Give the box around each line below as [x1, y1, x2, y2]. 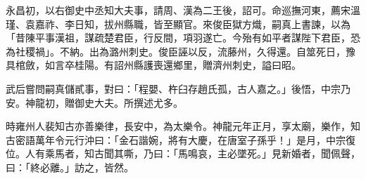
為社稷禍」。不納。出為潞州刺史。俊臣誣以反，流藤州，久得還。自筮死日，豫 [6, 44, 355, 58]
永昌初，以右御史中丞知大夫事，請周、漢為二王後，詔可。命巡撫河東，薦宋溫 [6, 3, 360, 17]
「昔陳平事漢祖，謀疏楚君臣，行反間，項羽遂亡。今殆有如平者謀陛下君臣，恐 [6, 30, 360, 45]
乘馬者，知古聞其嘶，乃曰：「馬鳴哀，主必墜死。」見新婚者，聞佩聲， [44, 146, 360, 161]
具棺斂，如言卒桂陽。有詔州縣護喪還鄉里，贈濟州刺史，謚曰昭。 [6, 58, 301, 72]
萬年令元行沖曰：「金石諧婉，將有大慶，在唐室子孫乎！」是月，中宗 [34, 132, 346, 147]
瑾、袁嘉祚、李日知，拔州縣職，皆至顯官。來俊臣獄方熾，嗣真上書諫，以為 [6, 16, 351, 31]
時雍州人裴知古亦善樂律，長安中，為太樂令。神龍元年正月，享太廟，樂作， [6, 119, 351, 133]
